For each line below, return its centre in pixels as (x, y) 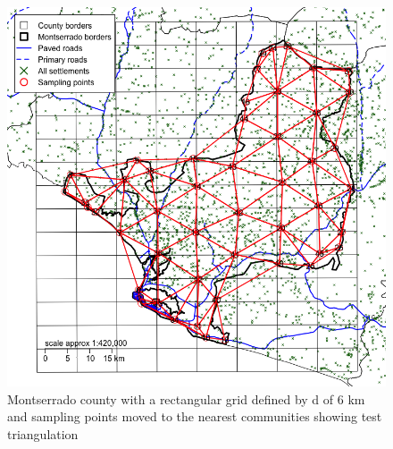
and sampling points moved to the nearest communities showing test (195, 416)
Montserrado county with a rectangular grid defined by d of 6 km (186, 398)
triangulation (43, 433)
